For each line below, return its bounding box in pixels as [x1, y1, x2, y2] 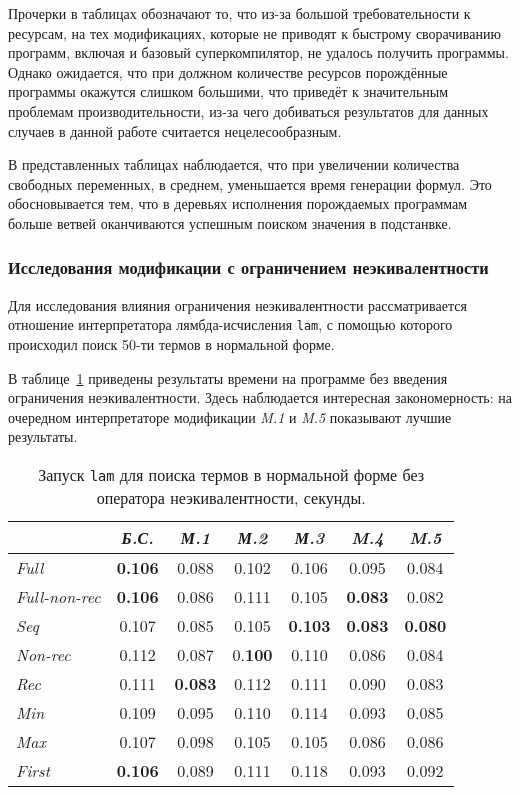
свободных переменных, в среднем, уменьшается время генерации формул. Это [8, 173, 492, 194]
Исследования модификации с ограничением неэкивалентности [8, 255, 489, 280]
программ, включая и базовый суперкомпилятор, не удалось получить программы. [8, 42, 509, 63]
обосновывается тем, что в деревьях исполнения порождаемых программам [8, 193, 468, 214]
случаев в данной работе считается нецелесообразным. [8, 120, 342, 141]
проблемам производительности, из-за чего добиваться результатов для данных [8, 100, 489, 121]
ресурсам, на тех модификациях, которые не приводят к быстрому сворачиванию [8, 22, 501, 43]
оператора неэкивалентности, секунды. [96, 485, 366, 509]
